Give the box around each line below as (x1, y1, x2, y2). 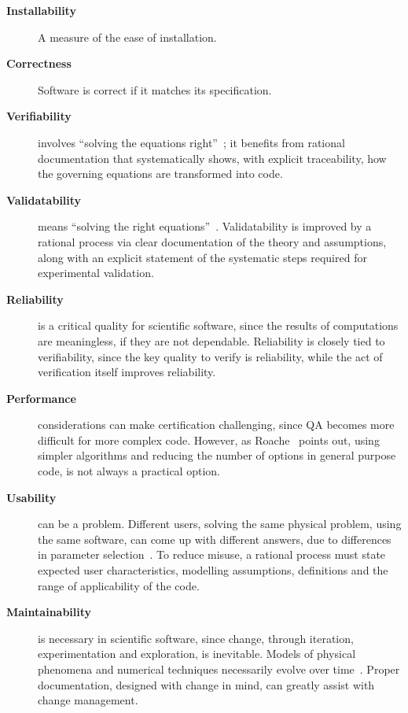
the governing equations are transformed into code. (38, 165, 283, 182)
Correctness (6, 55, 72, 72)
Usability (6, 489, 57, 505)
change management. (38, 692, 138, 708)
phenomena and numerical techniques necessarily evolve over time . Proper (38, 661, 400, 677)
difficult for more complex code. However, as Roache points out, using (38, 431, 380, 448)
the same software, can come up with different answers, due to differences (38, 530, 391, 547)
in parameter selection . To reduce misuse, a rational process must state (38, 546, 386, 563)
